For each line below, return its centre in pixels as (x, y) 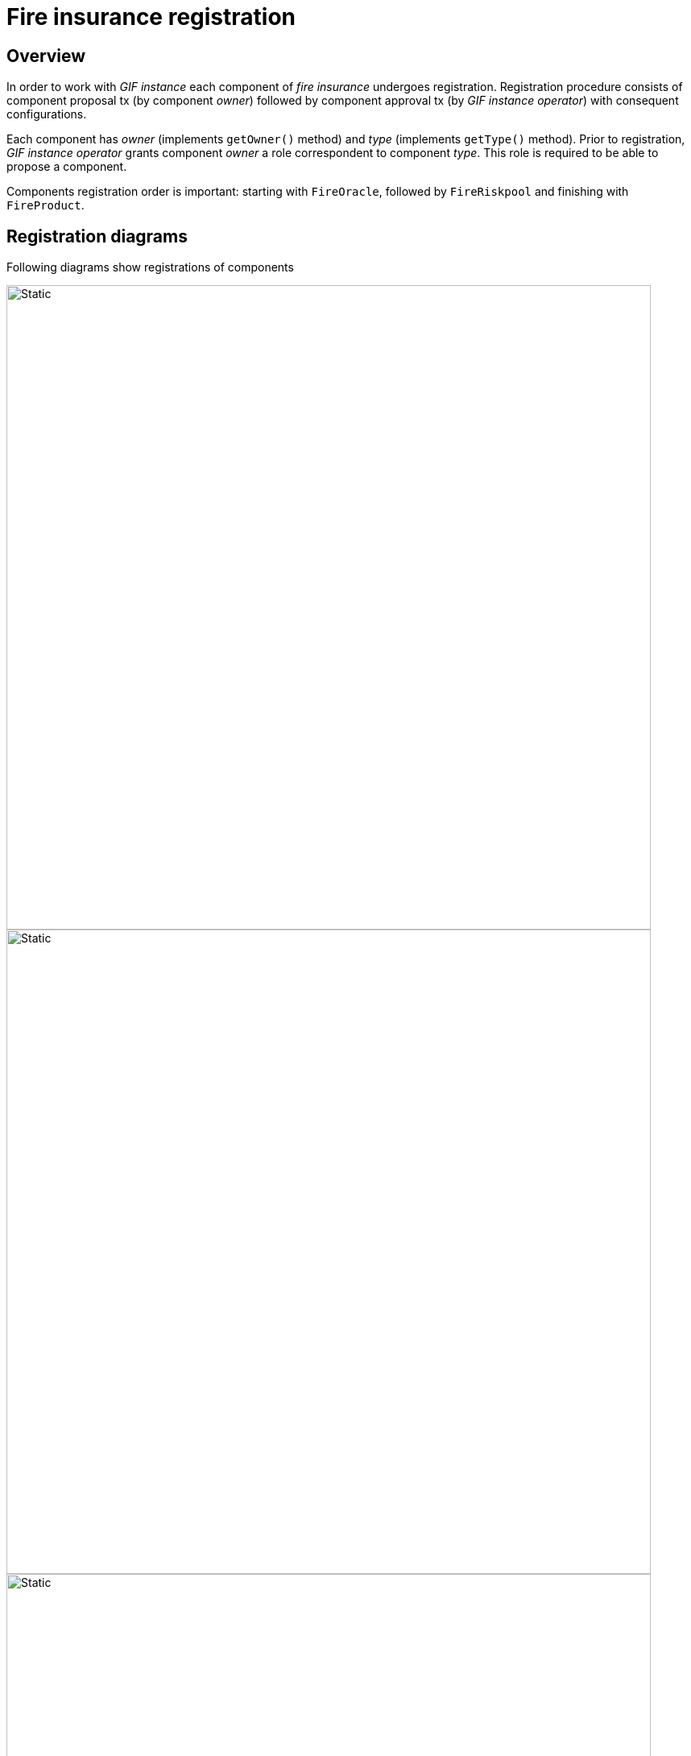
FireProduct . (46, 205)
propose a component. (67, 167)
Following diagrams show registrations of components (150, 267)
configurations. (47, 114)
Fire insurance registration (151, 17)
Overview (46, 56)
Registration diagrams (97, 236)
